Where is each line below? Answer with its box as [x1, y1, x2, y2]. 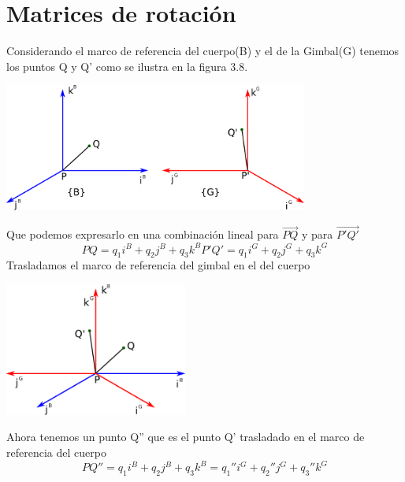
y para [302, 226, 333, 243]
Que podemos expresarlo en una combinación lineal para [6, 226, 279, 243]
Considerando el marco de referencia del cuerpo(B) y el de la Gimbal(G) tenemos [6, 43, 399, 59]
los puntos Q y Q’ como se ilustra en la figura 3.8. [6, 57, 248, 74]
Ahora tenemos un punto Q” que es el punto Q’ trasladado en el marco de [6, 428, 365, 445]
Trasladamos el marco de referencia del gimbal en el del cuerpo [6, 257, 310, 273]
